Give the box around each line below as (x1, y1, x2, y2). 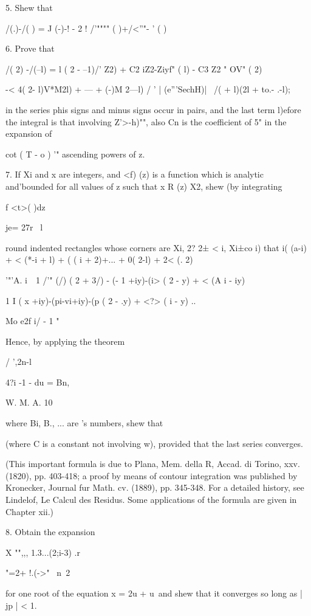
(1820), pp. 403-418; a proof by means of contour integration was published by (5, 469, 298, 482)
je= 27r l (5, 221, 43, 234)
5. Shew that (5, 1, 53, 13)
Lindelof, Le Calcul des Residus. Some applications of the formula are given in (5, 493, 297, 506)
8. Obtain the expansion (5, 525, 95, 538)
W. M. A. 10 (5, 396, 53, 409)
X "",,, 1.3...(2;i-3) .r (5, 545, 80, 558)
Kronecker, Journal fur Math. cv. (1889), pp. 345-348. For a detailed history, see (5, 481, 304, 494)
